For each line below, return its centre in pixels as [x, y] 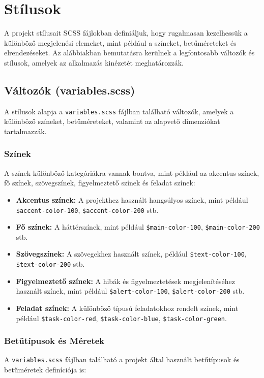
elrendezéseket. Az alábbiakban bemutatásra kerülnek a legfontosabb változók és [129, 53]
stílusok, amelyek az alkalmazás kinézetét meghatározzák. [94, 62]
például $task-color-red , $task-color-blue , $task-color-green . [121, 318]
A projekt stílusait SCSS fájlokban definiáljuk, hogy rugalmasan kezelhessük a [126, 33]
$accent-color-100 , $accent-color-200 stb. [87, 210]
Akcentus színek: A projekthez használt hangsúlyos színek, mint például [132, 199]
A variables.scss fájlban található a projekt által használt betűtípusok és [122, 359]
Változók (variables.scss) [70, 90]
